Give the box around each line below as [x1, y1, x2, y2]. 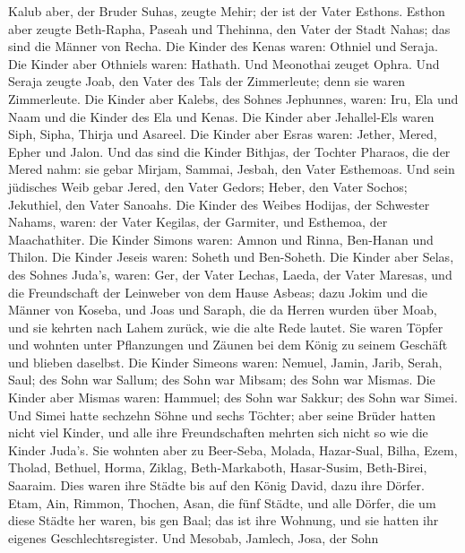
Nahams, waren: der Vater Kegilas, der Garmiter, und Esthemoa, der [8, 212, 388, 231]
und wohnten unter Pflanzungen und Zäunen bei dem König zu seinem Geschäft [8, 335, 448, 354]
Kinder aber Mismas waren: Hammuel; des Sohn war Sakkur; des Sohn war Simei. [8, 388, 458, 407]
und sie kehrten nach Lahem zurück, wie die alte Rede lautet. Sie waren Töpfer [8, 317, 443, 336]
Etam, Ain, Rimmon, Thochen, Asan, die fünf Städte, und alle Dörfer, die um [8, 493, 436, 512]
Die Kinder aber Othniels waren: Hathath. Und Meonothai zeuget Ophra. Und [8, 54, 440, 73]
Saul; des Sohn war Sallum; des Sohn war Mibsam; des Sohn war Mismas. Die [8, 370, 435, 389]
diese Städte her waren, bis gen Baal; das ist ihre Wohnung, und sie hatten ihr [8, 511, 439, 530]
